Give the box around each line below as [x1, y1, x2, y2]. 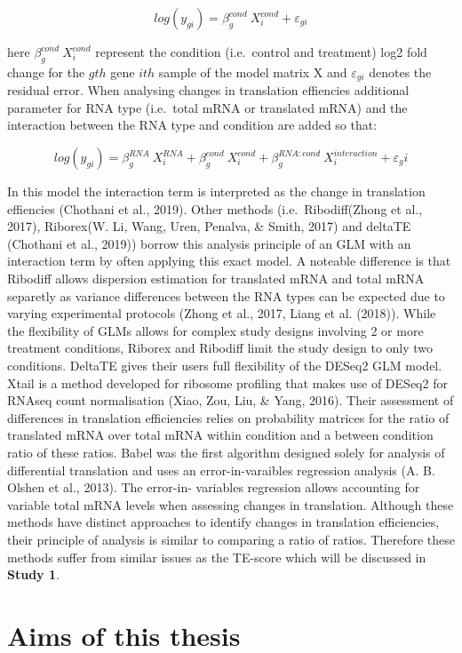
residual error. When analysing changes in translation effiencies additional [7, 81, 410, 100]
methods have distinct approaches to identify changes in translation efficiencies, [7, 513, 440, 531]
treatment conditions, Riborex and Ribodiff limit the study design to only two [7, 338, 434, 357]
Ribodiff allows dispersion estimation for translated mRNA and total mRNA [7, 269, 425, 287]
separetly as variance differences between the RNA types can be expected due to [7, 286, 445, 305]
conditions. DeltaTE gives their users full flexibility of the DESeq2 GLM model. [7, 355, 442, 374]
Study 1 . [7, 565, 60, 584]
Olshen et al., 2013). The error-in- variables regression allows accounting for [7, 478, 420, 497]
